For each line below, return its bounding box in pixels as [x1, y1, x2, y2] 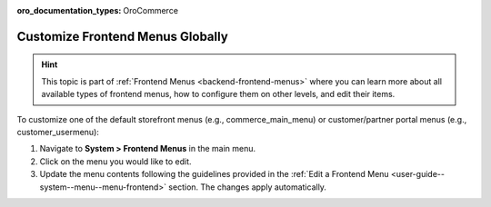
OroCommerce [123, 5, 179, 15]
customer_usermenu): [16, 126, 100, 137]
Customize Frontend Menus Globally [16, 28, 229, 44]
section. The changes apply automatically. [168, 182, 327, 192]
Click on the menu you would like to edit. [39, 155, 192, 167]
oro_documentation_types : [16, 5, 122, 15]
